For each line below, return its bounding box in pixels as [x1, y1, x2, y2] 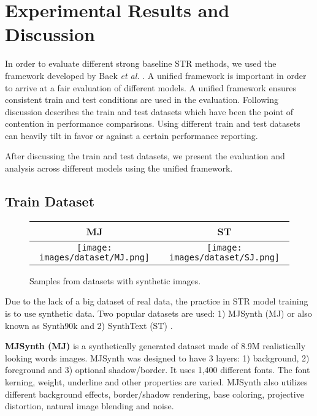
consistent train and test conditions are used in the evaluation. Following [5, 93, 278, 106]
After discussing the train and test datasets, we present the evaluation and [5, 149, 285, 162]
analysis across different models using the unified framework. [5, 162, 233, 175]
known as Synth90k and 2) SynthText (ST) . [5, 319, 173, 331]
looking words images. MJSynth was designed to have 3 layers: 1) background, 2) [5, 351, 310, 364]
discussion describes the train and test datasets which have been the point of [5, 105, 294, 118]
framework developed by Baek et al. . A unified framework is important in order [5, 69, 307, 81]
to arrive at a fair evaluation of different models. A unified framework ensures [5, 81, 296, 94]
